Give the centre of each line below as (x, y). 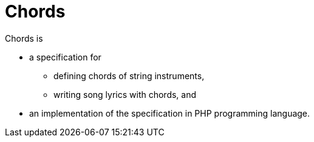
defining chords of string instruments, (129, 76)
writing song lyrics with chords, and (125, 94)
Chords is (24, 38)
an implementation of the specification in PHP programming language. (170, 113)
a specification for (65, 57)
